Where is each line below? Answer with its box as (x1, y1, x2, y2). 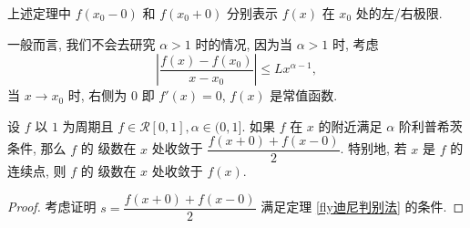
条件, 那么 (7, 139, 66, 158)
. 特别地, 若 (340, 139, 407, 158)
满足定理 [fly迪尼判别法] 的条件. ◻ (261, 197, 465, 216)
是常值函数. (270, 86, 338, 105)
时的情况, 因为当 (195, 34, 293, 53)
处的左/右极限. (355, 4, 443, 22)
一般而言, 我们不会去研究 (7, 34, 156, 53)
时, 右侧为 (67, 86, 128, 105)
